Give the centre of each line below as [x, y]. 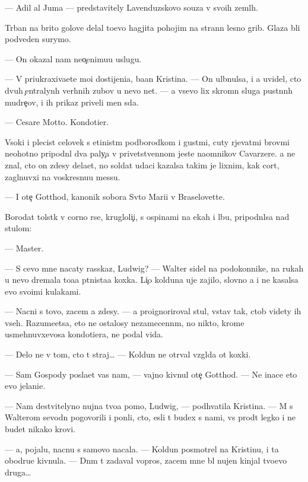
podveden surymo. [38, 39]
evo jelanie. [25, 386]
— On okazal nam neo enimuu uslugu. [73, 58]
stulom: [18, 228]
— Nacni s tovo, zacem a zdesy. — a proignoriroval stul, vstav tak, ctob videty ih [153, 311]
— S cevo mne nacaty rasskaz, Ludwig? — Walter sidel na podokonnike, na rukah [154, 268]
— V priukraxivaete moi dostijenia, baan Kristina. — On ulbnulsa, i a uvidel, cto [153, 79]
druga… [18, 472]
